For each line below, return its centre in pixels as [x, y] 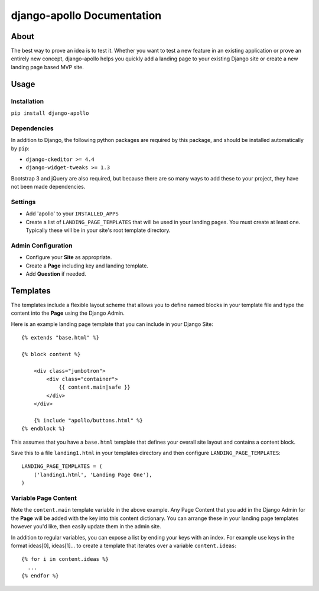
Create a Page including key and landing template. [87, 266]
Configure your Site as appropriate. [69, 257]
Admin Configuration [42, 246]
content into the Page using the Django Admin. [68, 313]
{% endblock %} [43, 429]
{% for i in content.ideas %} [65, 559]
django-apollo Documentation [86, 15]
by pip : [20, 148]
